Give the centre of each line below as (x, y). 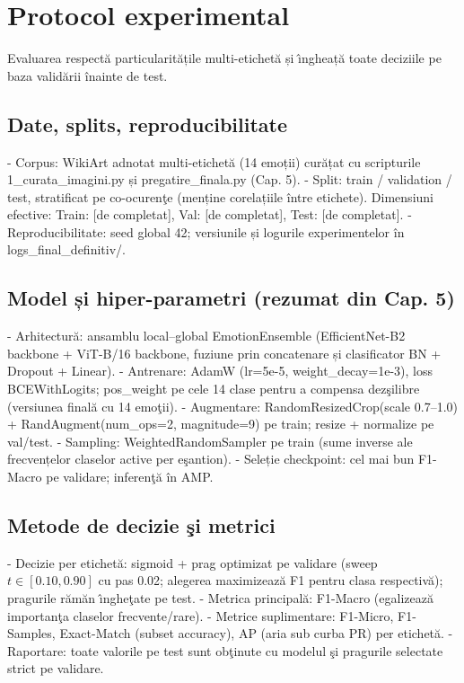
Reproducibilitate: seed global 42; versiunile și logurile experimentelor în (206, 231)
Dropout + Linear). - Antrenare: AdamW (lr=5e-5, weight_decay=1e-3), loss (220, 371)
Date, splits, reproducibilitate (147, 124)
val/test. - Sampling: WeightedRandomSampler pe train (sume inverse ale (210, 441)
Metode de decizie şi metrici (141, 525)
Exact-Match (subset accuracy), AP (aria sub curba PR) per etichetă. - (256, 633)
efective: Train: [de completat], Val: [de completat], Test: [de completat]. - (210, 214)
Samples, (31, 633)
